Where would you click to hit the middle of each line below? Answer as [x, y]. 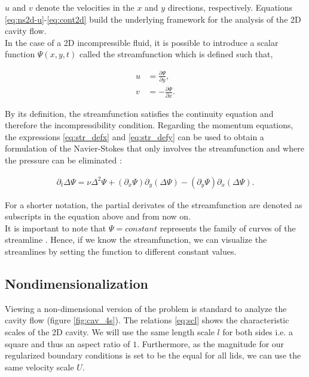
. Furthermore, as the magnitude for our [211, 343]
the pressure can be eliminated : [63, 160]
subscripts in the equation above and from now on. [98, 216]
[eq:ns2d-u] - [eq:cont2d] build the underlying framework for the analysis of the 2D [153, 19]
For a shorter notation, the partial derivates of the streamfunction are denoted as [154, 204]
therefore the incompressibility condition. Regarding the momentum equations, [149, 125]
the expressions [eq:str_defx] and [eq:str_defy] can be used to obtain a [134, 136]
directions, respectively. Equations [230, 7]
